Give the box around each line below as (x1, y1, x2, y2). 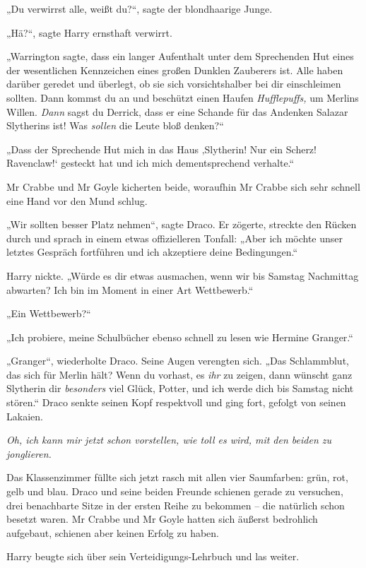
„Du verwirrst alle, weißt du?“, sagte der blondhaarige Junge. (6, 1, 273, 16)
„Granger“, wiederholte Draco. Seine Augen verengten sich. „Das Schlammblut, (6, 353, 349, 368)
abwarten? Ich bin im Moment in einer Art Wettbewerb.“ (6, 282, 254, 297)
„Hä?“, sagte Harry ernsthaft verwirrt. (6, 25, 172, 40)
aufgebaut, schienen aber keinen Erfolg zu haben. (6, 525, 219, 540)
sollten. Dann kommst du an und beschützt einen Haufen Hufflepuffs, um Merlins (6, 90, 359, 105)
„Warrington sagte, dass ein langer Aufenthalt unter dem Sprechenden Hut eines (6, 49, 354, 64)
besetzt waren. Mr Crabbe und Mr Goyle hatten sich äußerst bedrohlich (6, 511, 318, 526)
